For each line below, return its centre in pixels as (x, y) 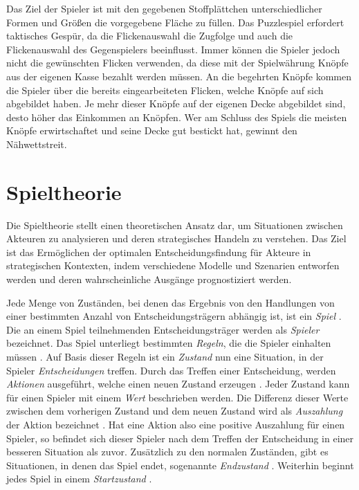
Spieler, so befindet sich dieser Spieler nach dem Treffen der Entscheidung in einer (180, 438)
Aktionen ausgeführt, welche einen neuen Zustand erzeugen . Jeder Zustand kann (178, 384)
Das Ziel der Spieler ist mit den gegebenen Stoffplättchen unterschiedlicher (164, 8)
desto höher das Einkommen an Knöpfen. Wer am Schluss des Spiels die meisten (177, 117)
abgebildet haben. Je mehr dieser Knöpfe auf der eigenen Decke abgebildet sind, (176, 103)
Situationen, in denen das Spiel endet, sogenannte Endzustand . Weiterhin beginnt (180, 465)
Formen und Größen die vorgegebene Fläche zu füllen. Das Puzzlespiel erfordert (175, 22)
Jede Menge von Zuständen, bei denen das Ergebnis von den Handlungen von (171, 302)
